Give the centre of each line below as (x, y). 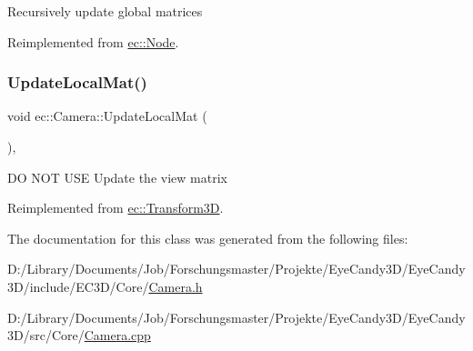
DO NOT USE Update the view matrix (117, 177)
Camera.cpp (117, 335)
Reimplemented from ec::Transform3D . (116, 208)
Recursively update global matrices (105, 11)
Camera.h (176, 286)
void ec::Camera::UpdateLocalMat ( (107, 116)
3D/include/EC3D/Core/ (78, 286)
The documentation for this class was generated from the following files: (208, 238)
